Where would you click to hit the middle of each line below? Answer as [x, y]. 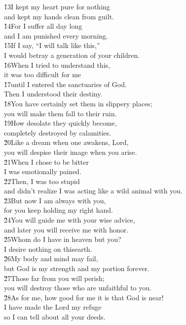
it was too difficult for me [43, 74]
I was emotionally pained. [43, 171]
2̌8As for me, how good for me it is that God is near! [84, 297]
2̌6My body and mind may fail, [51, 258]
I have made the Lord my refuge [53, 307]
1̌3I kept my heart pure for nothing [57, 6]
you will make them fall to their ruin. [60, 113]
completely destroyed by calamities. [58, 132]
